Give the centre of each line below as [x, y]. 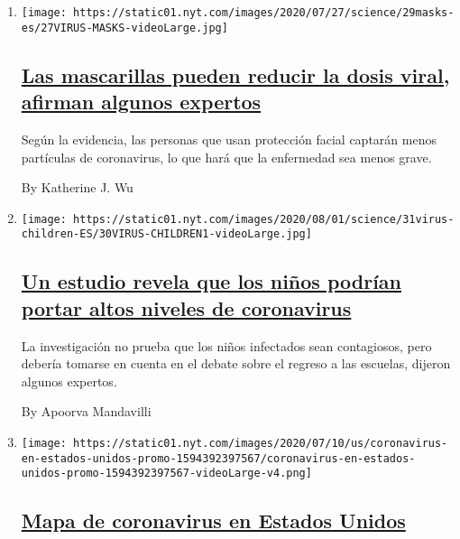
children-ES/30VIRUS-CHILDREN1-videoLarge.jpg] [166, 234]
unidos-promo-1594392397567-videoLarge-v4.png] [166, 474]
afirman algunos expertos [141, 102]
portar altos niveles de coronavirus [186, 307]
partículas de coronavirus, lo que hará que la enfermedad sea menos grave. [226, 157]
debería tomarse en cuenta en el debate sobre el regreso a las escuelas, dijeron [236, 363]
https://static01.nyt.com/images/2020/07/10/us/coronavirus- [261, 443]
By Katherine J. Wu [77, 187]
